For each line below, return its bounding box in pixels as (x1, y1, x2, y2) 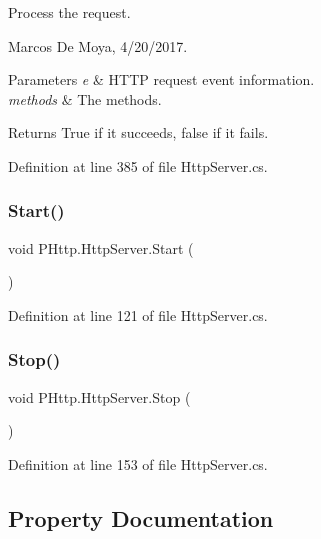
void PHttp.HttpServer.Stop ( (8, 386, 191, 407)
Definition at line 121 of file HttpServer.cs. (8, 304, 268, 325)
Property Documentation (8, 502, 274, 533)
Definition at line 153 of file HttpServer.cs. (8, 453, 268, 474)
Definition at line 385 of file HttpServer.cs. (8, 155, 268, 176)
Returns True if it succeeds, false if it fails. (8, 122, 269, 143)
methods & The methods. (8, 88, 162, 109)
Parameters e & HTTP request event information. (8, 69, 315, 90)
